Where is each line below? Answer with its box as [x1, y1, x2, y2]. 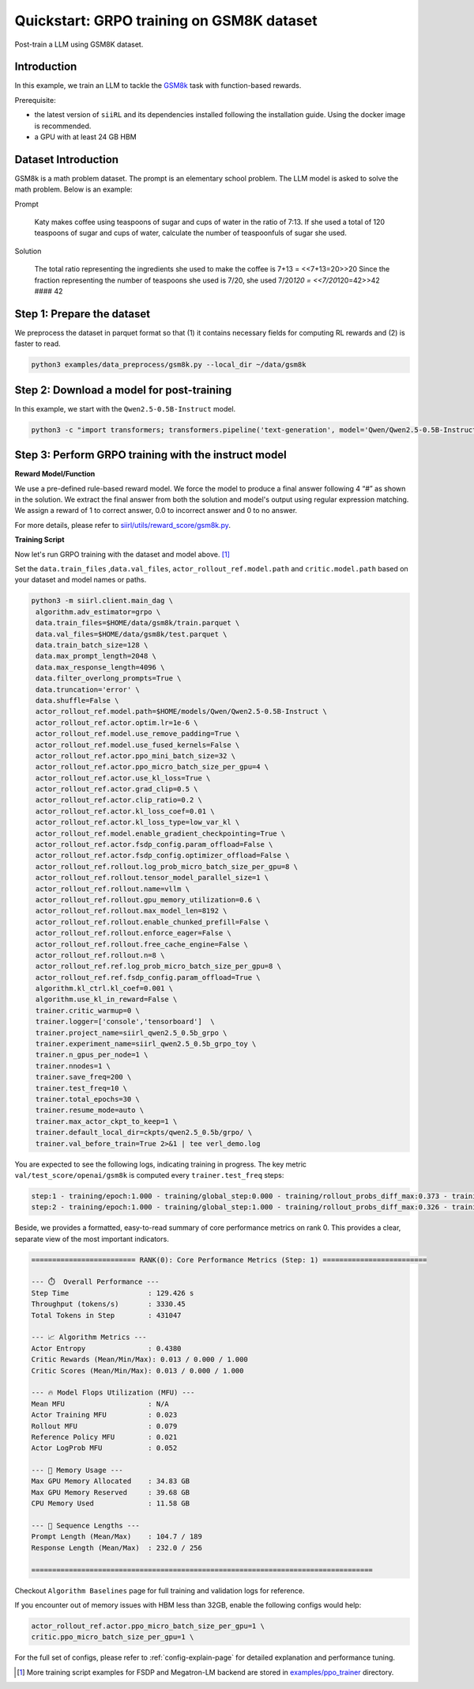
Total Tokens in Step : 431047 [31, 1311, 182, 1319]
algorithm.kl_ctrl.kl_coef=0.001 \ [36, 984, 174, 993]
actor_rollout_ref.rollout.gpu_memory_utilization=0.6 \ [36, 895, 261, 904]
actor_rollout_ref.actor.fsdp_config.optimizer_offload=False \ [36, 851, 290, 860]
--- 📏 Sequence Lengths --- [31, 1521, 140, 1531]
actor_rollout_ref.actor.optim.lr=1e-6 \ [36, 718, 198, 727]
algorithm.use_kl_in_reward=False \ [36, 995, 178, 1004]
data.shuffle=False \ [36, 696, 119, 704]
